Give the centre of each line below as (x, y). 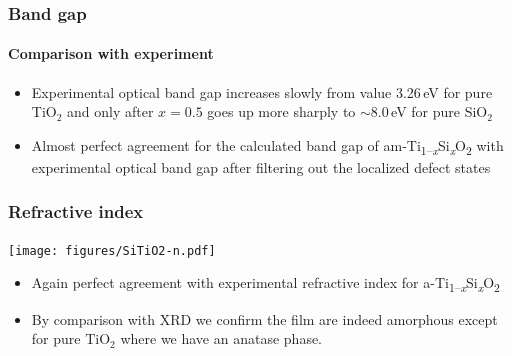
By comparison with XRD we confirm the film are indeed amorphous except (264, 318)
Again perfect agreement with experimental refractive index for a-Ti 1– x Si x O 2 (265, 284)
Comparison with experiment (111, 53)
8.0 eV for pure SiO (429, 111)
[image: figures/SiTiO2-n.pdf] (112, 250)
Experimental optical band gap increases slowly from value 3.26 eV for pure (262, 91)
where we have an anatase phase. (221, 338)
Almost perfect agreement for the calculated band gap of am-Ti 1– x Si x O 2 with (267, 146)
